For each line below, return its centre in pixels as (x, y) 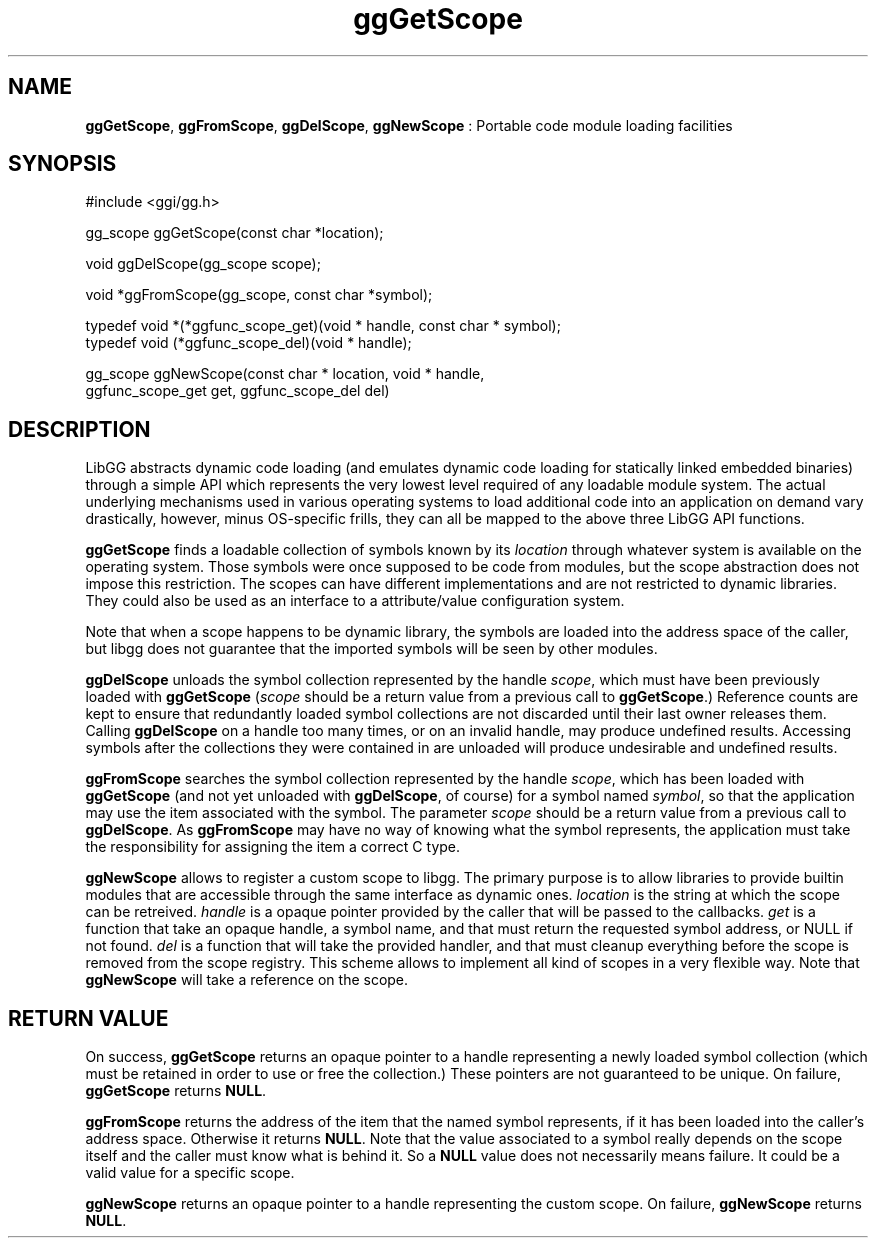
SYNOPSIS (62, 164)
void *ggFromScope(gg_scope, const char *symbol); (259, 295)
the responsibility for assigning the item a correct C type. (273, 847)
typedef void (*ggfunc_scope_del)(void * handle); (248, 343)
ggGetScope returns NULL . (176, 1091)
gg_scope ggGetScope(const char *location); (234, 233)
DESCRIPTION (79, 429)
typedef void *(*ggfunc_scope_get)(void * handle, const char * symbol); (323, 326)
